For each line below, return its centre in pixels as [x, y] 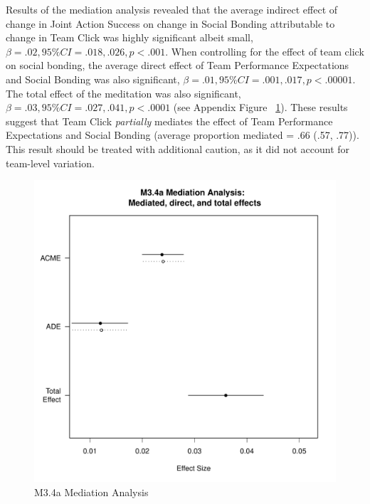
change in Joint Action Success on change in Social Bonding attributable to [170, 23]
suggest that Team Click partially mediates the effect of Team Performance [169, 121]
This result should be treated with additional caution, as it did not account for [178, 148]
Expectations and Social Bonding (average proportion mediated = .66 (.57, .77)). [183, 135]
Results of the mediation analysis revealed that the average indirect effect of [172, 9]
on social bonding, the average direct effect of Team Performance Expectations [178, 65]
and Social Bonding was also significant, [93, 79]
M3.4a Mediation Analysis [91, 492]
